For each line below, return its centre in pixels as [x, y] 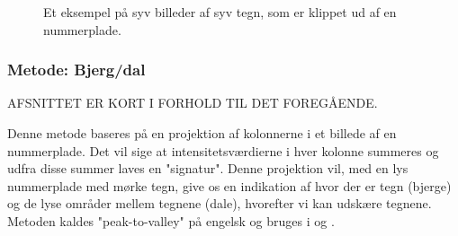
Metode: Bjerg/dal [76, 70]
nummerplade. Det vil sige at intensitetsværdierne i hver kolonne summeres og [223, 150]
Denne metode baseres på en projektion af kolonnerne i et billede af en [202, 133]
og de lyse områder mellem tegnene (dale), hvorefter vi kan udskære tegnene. [220, 203]
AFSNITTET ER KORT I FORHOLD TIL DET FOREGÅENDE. [193, 103]
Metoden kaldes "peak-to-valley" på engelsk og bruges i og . [171, 220]
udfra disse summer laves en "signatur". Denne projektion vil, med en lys [208, 168]
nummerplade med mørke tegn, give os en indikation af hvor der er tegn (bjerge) [229, 185]
